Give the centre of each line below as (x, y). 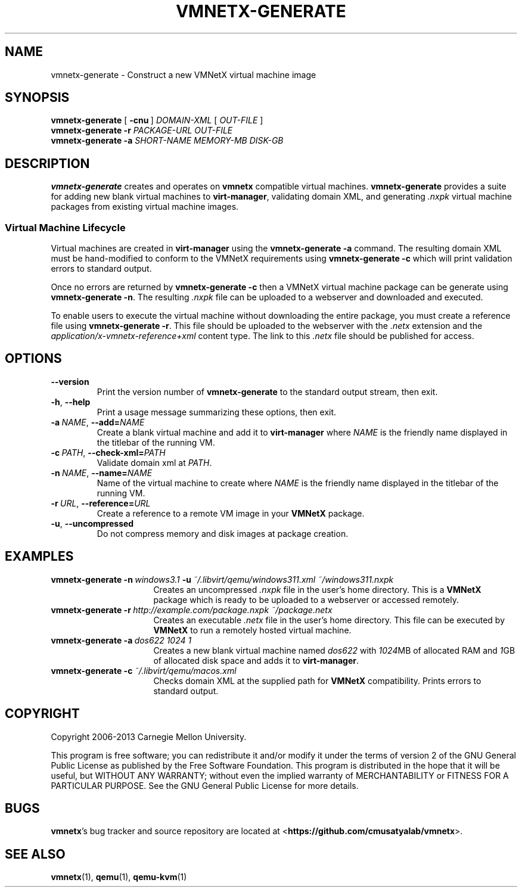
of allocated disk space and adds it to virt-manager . (256, 660)
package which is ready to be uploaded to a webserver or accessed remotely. (306, 599)
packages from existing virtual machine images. (145, 207)
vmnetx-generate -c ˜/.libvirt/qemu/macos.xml (144, 670)
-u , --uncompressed (92, 523)
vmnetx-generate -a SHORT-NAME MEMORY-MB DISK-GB (167, 141)
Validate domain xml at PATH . (154, 462)
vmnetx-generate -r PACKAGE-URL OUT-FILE (142, 130)
